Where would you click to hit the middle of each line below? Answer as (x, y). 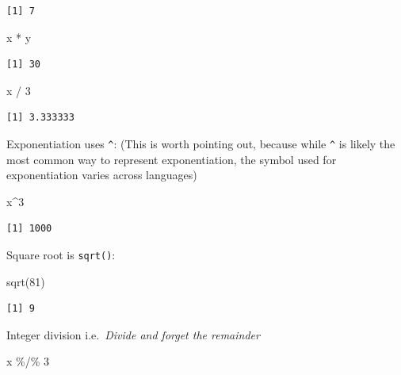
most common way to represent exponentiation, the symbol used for (172, 159)
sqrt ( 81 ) (26, 281)
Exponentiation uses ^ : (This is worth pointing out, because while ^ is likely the (201, 143)
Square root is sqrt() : (61, 254)
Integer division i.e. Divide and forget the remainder (133, 334)
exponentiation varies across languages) (102, 175)
